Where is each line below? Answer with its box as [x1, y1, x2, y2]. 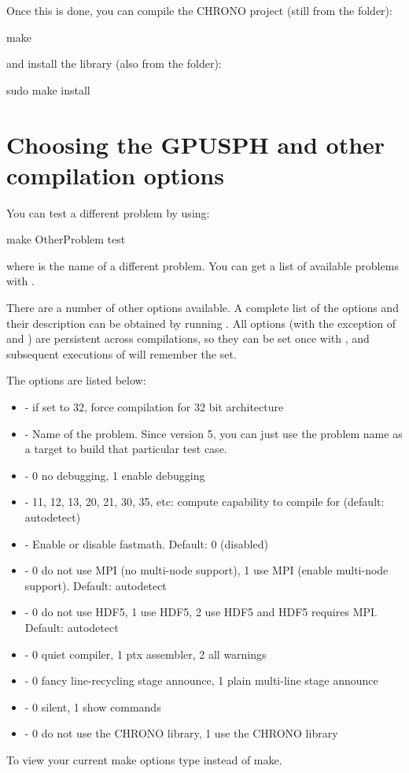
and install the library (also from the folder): [6, 55, 222, 72]
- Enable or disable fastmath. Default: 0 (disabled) [24, 535, 268, 552]
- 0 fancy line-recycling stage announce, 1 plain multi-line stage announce [24, 672, 378, 689]
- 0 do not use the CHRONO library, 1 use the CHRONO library [24, 725, 338, 741]
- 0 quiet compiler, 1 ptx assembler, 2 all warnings [24, 645, 267, 662]
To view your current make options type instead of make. [6, 751, 282, 767]
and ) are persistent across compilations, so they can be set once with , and [6, 330, 370, 347]
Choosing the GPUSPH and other [6, 128, 385, 160]
